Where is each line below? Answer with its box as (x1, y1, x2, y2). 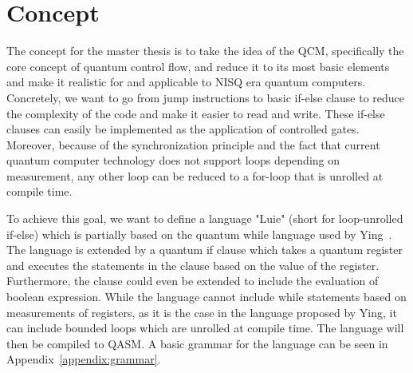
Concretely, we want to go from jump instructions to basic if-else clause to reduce (6, 89, 405, 105)
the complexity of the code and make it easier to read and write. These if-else (6, 105, 385, 121)
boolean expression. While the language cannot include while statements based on (6, 288, 407, 305)
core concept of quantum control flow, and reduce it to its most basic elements (6, 58, 390, 74)
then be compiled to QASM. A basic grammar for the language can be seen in (6, 335, 388, 351)
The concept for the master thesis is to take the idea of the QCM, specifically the (6, 42, 404, 59)
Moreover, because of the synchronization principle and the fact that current (6, 136, 380, 153)
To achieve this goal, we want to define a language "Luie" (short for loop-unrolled (6, 210, 403, 227)
